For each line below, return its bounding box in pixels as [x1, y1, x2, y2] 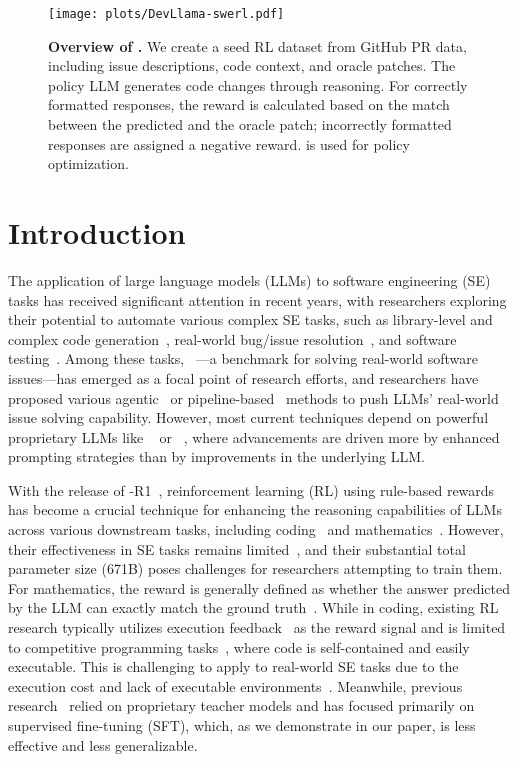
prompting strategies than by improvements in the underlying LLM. [8, 446, 425, 467]
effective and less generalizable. [8, 734, 198, 755]
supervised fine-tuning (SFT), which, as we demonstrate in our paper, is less [8, 715, 476, 735]
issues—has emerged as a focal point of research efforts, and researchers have [8, 367, 479, 388]
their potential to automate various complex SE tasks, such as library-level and [8, 309, 493, 330]
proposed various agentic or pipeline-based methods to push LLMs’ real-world [8, 387, 499, 408]
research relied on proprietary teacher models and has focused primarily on [8, 695, 475, 716]
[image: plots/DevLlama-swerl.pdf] [48, 7, 285, 21]
